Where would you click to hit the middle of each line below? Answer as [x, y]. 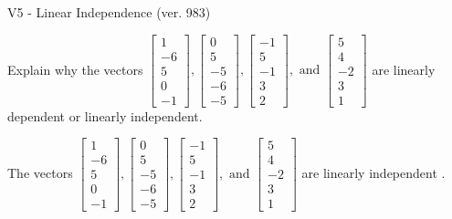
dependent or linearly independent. [105, 115]
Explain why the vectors [75, 69]
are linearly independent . [373, 172]
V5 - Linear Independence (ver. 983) [109, 12]
